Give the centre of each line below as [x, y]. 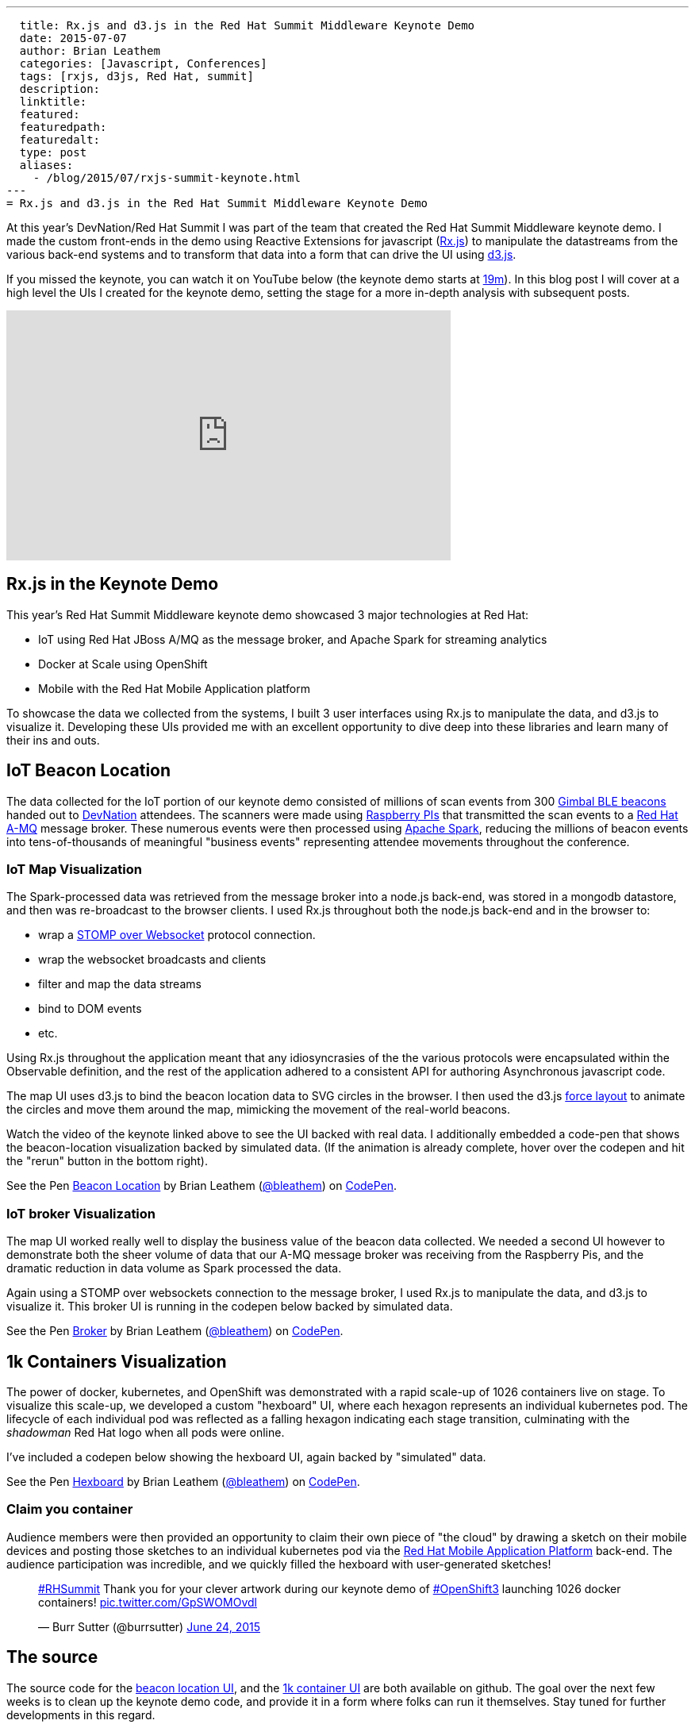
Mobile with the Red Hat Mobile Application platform [174, 688]
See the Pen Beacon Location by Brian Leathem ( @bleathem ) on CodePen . [202, 1186]
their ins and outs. [53, 740]
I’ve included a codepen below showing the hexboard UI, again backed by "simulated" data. [246, 1457]
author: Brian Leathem [90, 51]
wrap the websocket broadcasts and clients [152, 960]
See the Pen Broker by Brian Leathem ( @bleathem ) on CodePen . [175, 1331]
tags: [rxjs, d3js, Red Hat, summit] [136, 76]
